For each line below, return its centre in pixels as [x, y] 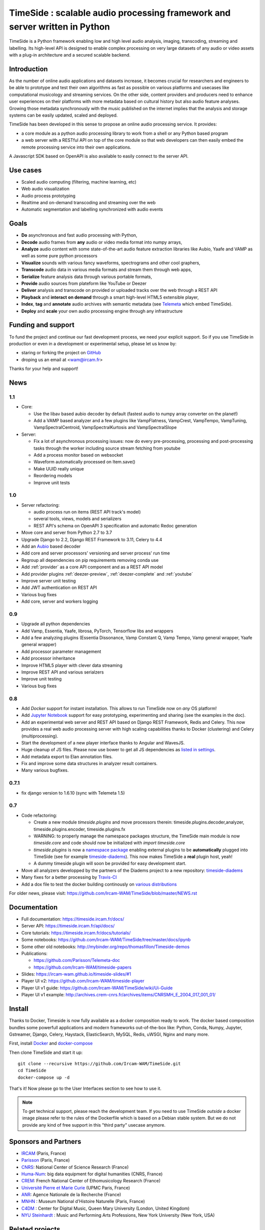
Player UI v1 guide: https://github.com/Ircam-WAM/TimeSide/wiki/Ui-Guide [97, 988]
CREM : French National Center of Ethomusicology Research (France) [91, 1181]
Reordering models [53, 476]
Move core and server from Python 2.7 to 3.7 [67, 533]
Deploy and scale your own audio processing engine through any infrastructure [102, 311]
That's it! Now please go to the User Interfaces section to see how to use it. [85, 1089]
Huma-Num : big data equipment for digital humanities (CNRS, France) [92, 1174]
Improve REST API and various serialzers [63, 672]
